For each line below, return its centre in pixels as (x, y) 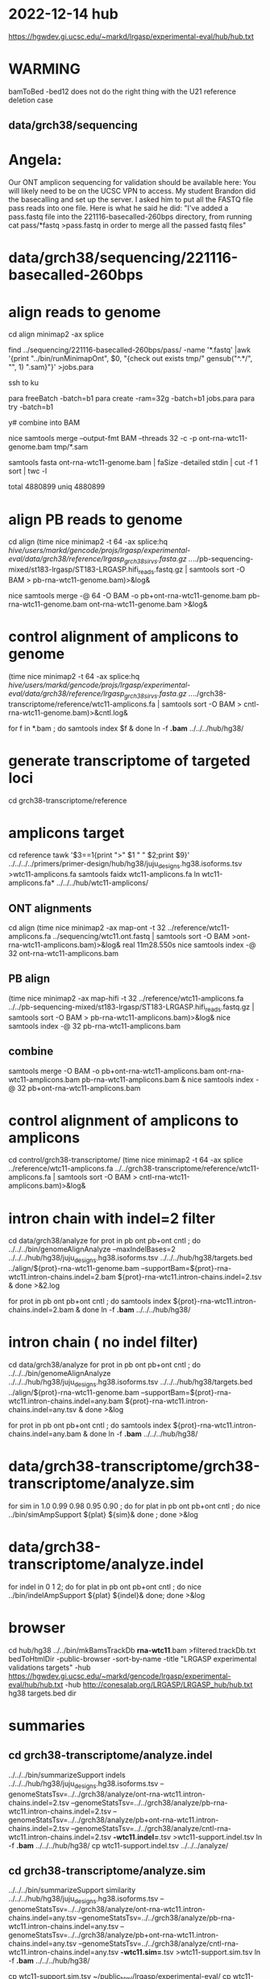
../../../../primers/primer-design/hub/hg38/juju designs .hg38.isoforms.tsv (125, 865)
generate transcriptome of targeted (129, 761)
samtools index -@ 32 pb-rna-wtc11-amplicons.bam (95, 1025)
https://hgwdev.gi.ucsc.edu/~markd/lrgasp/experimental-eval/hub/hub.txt (131, 36)
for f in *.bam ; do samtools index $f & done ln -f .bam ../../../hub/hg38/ (126, 728)
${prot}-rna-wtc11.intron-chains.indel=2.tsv (189, 1277)
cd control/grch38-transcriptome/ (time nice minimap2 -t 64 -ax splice (126, 1160)
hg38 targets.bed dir (42, 1693)
